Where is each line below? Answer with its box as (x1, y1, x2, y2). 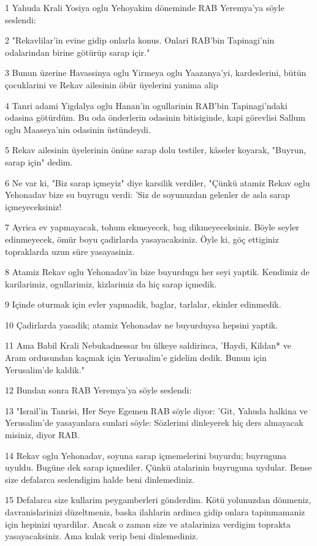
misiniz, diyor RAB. (5, 428, 80, 441)
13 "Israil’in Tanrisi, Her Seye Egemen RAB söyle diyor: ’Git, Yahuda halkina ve (5, 404, 308, 417)
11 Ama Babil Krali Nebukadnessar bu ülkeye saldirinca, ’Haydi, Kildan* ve (5, 339, 291, 352)
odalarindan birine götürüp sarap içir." (5, 45, 150, 58)
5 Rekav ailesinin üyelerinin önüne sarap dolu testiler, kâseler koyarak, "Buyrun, (5, 143, 307, 156)
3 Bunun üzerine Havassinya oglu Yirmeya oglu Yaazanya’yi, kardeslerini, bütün (5, 66, 307, 79)
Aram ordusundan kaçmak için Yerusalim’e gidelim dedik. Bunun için (5, 351, 267, 364)
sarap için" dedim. (5, 155, 73, 168)
